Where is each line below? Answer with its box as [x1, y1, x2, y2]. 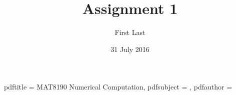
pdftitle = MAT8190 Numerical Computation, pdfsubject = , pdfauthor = [4, 81, 232, 92]
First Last [114, 27, 145, 37]
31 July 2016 [110, 43, 149, 54]
